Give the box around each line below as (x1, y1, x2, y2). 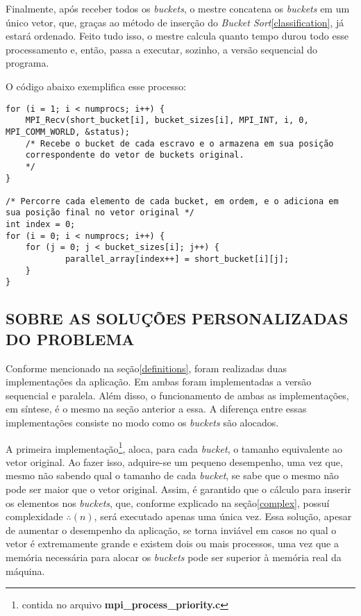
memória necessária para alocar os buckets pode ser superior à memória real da (6, 550, 342, 565)
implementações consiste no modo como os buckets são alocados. (6, 415, 279, 430)
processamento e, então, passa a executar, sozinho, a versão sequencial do (6, 42, 317, 56)
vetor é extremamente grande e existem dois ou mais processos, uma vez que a (6, 536, 339, 551)
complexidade (6, 509, 63, 524)
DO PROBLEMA (6, 328, 135, 349)
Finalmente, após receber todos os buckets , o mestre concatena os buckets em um (6, 1, 350, 15)
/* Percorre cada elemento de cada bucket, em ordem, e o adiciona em (6, 196, 339, 206)
